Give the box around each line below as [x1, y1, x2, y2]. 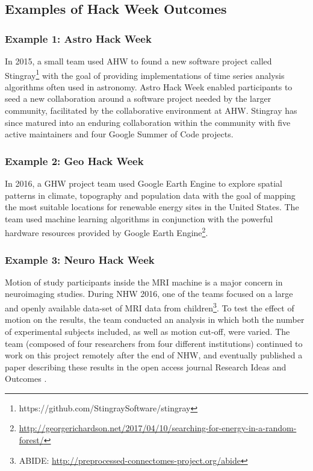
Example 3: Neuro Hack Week [5, 252, 155, 267]
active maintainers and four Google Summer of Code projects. [5, 128, 234, 140]
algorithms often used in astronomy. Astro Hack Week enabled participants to [5, 80, 293, 93]
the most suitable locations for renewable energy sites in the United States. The [5, 201, 299, 213]
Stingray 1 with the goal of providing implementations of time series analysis [5, 67, 285, 81]
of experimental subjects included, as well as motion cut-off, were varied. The [5, 325, 290, 337]
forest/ [19, 434, 44, 446]
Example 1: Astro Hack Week [5, 31, 152, 46]
